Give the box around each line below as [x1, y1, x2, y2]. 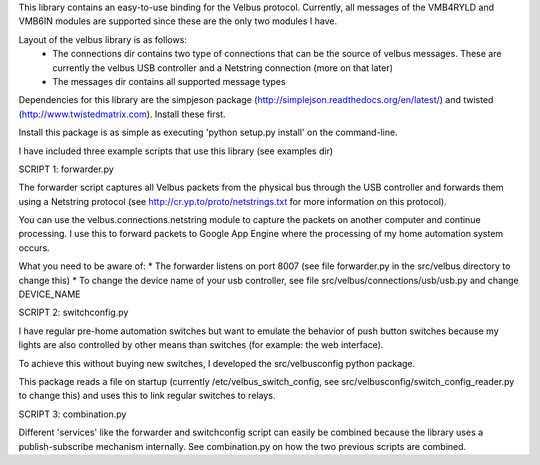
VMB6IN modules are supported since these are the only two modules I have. [18, 15, 338, 27]
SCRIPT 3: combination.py [18, 408, 127, 420]
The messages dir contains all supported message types [52, 75, 286, 87]
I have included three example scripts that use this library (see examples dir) [18, 145, 334, 157]
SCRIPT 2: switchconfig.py [18, 306, 129, 319]
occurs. [18, 241, 50, 254]
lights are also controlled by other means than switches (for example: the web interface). [18, 339, 384, 351]
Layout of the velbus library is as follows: [18, 33, 187, 45]
